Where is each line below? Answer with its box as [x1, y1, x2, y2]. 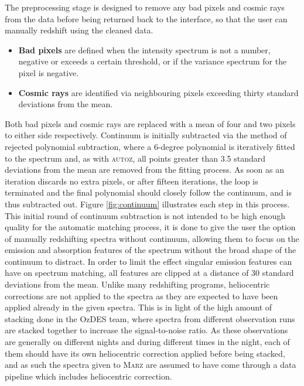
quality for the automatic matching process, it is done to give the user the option [5, 221, 296, 233]
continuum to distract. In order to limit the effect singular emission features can [5, 255, 292, 267]
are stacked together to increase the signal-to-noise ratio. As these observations [5, 324, 288, 336]
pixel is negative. [18, 66, 79, 78]
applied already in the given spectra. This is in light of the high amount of [5, 301, 272, 313]
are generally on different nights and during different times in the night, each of [5, 336, 290, 348]
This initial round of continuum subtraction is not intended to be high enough [5, 209, 286, 221]
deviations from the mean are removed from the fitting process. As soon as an [5, 163, 285, 176]
